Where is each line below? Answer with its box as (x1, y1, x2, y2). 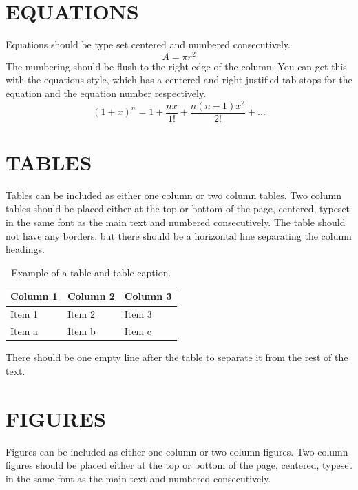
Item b (67, 324, 96, 338)
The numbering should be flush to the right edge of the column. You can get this (6, 59, 347, 73)
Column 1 (10, 289, 58, 303)
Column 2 (67, 289, 115, 303)
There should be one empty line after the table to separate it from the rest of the (6, 350, 348, 365)
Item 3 (124, 307, 152, 321)
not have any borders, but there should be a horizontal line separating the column (6, 228, 352, 243)
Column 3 (124, 289, 172, 303)
